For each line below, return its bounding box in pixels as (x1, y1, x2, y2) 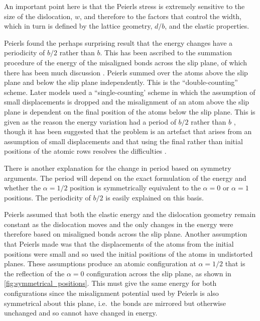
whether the (4, 182, 41, 193)
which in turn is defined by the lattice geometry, (4, 21, 153, 31)
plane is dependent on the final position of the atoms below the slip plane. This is (4, 106, 255, 117)
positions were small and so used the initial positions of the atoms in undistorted (4, 248, 253, 259)
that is (225, 258, 245, 269)
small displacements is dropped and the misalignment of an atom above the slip (4, 96, 249, 107)
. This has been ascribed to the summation (100, 47, 232, 58)
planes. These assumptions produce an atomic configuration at (4, 258, 196, 269)
